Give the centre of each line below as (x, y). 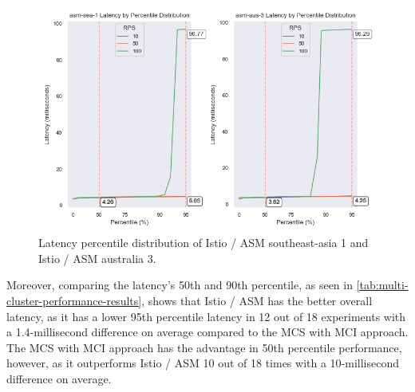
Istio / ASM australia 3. (97, 258)
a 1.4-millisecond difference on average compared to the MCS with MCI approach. (207, 332)
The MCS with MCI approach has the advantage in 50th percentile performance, (204, 347)
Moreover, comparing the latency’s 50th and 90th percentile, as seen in (180, 285)
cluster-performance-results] (74, 301)
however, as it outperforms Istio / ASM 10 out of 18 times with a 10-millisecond (203, 363)
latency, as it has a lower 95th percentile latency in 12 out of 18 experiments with (206, 316)
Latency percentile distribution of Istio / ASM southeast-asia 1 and (204, 243)
